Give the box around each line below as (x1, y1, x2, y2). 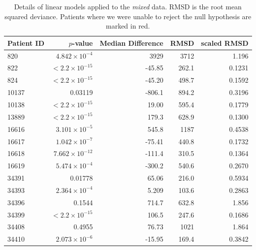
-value (72, 37, 93, 48)
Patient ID (7, 37, 45, 48)
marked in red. (105, 21, 150, 31)
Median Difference (99, 37, 163, 48)
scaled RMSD (201, 37, 249, 48)
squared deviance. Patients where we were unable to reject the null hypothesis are (4, 11, 252, 21)
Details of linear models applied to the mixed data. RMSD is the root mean (14, 1, 242, 11)
